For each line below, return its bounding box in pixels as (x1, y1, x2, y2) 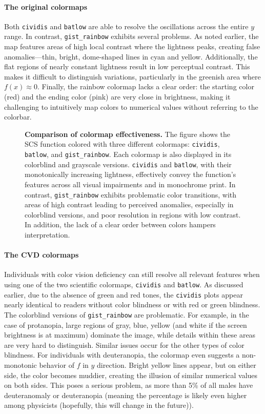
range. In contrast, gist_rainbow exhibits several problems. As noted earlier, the (4, 31, 259, 42)
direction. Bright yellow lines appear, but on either (97, 359, 256, 370)
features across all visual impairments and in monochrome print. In (25, 179, 236, 190)
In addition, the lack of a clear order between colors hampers (25, 219, 216, 230)
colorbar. (4, 111, 32, 122)
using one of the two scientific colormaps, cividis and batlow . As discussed (4, 279, 243, 290)
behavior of (39, 359, 74, 370)
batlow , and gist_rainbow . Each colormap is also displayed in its (25, 149, 232, 160)
